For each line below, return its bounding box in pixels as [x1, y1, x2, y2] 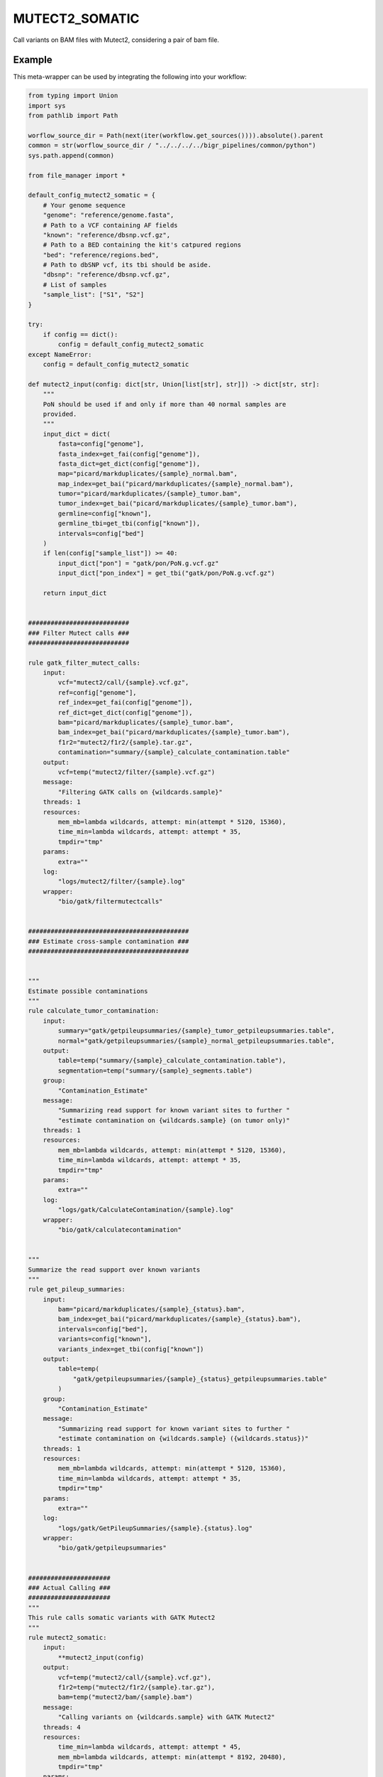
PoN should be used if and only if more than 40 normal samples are [43, 400, 287, 408]
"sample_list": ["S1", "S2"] [43, 291, 145, 299]
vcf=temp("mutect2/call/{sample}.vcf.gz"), [57, 1673, 212, 1681]
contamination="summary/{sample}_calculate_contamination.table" [57, 748, 290, 756]
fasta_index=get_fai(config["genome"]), [57, 450, 201, 458]
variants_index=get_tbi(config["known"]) [57, 1345, 204, 1353]
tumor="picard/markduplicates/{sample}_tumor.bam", [57, 490, 242, 498]
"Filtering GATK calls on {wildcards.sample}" [57, 788, 223, 796]
